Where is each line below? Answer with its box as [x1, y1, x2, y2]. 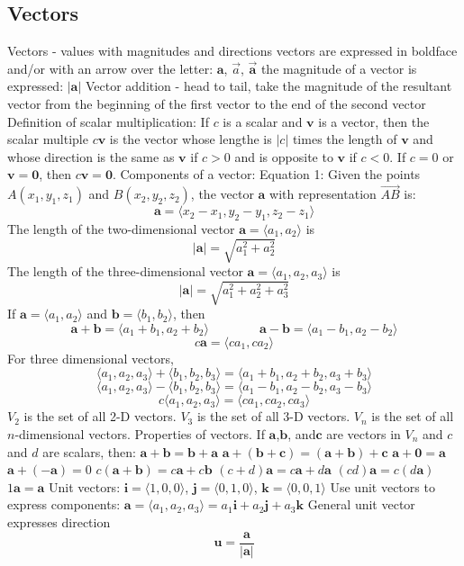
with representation [269, 184, 377, 203]
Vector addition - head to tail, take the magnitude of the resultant [85, 76, 452, 95]
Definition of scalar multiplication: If [7, 112, 209, 130]
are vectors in [326, 425, 401, 444]
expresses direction [7, 513, 111, 531]
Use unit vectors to [330, 477, 435, 496]
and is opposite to [234, 147, 333, 166]
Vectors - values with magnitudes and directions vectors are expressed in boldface [7, 41, 458, 60]
